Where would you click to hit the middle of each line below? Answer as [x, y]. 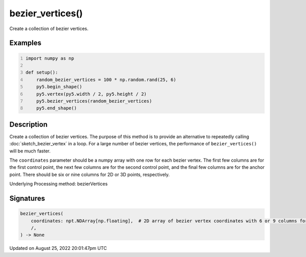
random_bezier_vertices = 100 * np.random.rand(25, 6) [106, 80]
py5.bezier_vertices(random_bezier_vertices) [94, 101]
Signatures [27, 198]
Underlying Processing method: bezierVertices [59, 184]
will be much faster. [30, 151]
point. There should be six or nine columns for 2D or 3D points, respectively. [90, 174]
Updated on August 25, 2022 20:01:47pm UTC [58, 248]
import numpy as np [50, 58]
